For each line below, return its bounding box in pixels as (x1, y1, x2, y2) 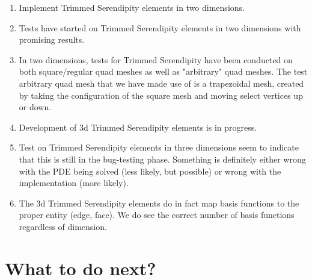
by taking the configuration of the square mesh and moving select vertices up (19, 89, 303, 101)
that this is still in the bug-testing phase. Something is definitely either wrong (19, 152, 306, 165)
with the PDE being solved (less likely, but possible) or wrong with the (19, 164, 281, 177)
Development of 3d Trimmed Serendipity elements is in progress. (19, 120, 257, 133)
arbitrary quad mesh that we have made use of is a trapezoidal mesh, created (19, 76, 304, 89)
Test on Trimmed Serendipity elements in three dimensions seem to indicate (19, 141, 299, 154)
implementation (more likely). (19, 176, 129, 189)
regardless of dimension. (19, 220, 107, 232)
